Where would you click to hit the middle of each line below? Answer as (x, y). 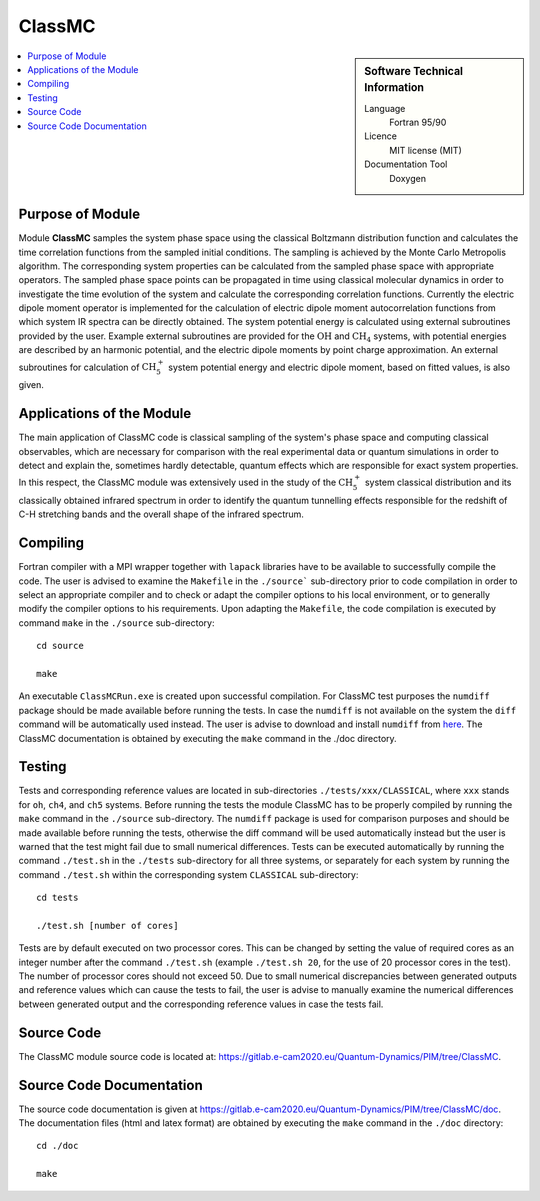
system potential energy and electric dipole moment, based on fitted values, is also (339, 367)
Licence (380, 136)
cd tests (57, 898)
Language (385, 108)
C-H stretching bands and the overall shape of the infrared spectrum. (161, 514)
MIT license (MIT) (425, 150)
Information (394, 88)
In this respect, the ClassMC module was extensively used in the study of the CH (186, 482)
